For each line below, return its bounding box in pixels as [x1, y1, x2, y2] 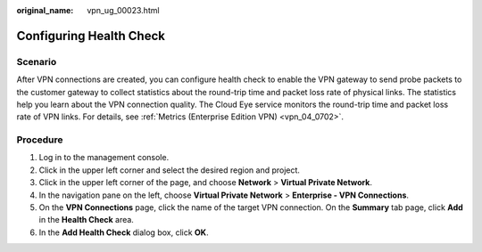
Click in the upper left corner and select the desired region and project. [38, 165, 301, 175]
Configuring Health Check [16, 28, 165, 44]
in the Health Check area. [38, 215, 134, 225]
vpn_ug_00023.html [87, 5, 160, 15]
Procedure [16, 134, 63, 146]
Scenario [16, 55, 57, 68]
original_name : [16, 5, 74, 15]
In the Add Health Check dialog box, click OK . [38, 227, 209, 238]
